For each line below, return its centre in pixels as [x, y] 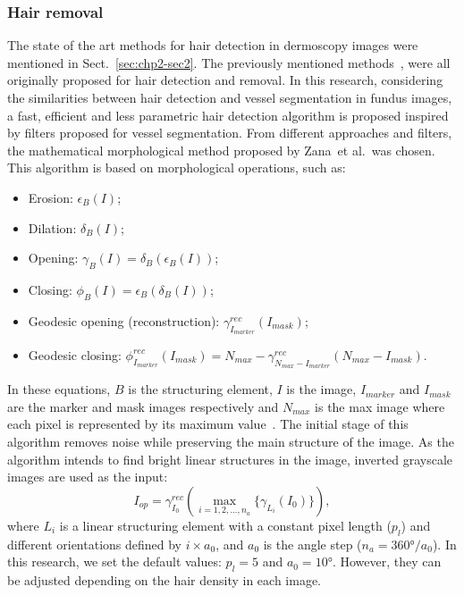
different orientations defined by [95, 544]
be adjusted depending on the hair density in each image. [164, 579]
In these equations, [59, 389]
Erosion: [51, 197]
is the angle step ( [312, 544]
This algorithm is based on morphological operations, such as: [177, 168]
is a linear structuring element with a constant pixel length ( [225, 525]
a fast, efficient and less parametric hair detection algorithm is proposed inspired [228, 115]
